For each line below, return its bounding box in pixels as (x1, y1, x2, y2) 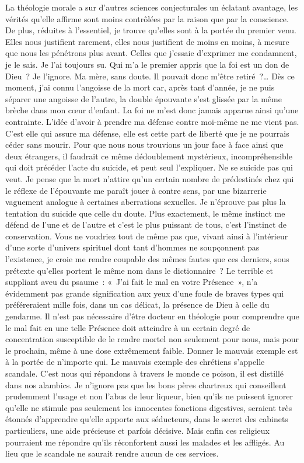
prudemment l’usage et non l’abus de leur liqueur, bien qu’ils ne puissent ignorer (5, 390, 293, 402)
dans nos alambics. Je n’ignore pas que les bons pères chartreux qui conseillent (5, 378, 286, 391)
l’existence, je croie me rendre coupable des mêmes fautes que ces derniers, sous (5, 253, 289, 265)
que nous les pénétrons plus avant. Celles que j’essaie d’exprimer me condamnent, (5, 47, 297, 59)
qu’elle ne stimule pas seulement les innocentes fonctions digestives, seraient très (5, 401, 292, 413)
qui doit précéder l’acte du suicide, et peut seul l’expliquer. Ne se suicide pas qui (5, 161, 293, 173)
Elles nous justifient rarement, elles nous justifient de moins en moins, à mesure (5, 35, 289, 47)
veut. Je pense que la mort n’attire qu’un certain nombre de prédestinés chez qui (5, 172, 294, 184)
